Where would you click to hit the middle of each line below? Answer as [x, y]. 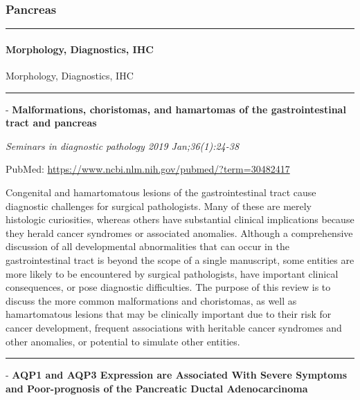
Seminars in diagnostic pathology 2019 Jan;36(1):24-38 [123, 145]
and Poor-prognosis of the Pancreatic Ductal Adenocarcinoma [157, 388]
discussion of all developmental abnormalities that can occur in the [147, 246]
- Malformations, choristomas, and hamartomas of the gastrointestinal [176, 109]
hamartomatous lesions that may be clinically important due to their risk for [169, 314]
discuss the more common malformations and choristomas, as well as [151, 300]
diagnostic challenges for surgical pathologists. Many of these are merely [159, 206]
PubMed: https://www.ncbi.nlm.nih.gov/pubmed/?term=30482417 [148, 169]
